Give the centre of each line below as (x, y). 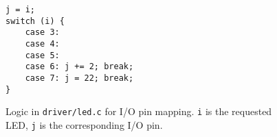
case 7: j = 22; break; (79, 78)
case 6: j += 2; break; (79, 67)
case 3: (42, 33)
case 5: (42, 55)
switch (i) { (35, 21)
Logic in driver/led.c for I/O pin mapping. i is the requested (139, 111)
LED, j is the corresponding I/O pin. (84, 124)
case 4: (42, 43)
